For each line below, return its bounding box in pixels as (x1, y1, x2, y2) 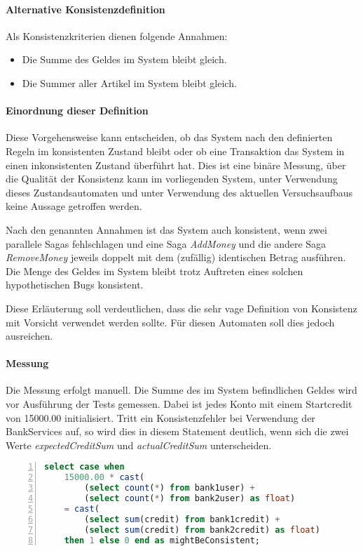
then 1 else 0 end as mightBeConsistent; (64, 535, 260, 545)
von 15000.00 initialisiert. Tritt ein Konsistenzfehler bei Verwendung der (6, 410, 315, 425)
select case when (44, 462, 125, 472)
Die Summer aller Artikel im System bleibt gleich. (22, 75, 237, 90)
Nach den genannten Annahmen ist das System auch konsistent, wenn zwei (6, 222, 327, 237)
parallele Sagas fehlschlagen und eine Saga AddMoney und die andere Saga (6, 236, 327, 251)
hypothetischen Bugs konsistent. (6, 277, 144, 292)
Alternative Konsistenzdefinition (6, 1, 165, 16)
